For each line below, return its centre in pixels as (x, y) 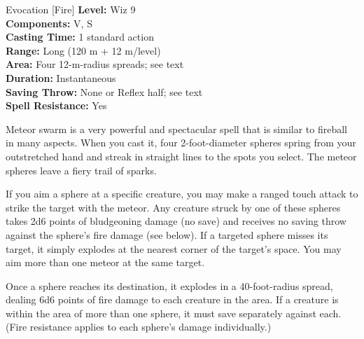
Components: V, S (49, 23)
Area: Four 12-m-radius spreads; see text (95, 64)
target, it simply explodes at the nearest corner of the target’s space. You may (174, 248)
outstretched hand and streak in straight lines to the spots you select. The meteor (181, 156)
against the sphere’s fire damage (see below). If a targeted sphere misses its (167, 234)
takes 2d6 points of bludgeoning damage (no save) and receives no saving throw (176, 221)
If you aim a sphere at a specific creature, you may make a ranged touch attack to (182, 194)
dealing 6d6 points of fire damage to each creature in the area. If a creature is (172, 299)
